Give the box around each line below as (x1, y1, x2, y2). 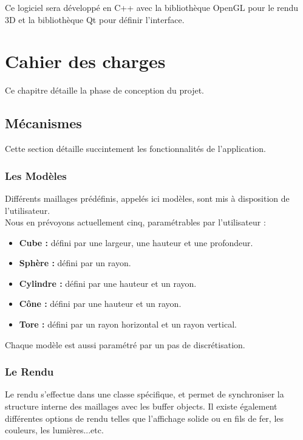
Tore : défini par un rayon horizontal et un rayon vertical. (19, 318, 237, 331)
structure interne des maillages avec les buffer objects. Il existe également (5, 400, 277, 413)
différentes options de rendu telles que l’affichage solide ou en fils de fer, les (5, 411, 284, 424)
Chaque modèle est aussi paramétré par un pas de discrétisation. (5, 338, 245, 351)
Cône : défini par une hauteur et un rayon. (19, 297, 182, 310)
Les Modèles (5, 168, 67, 183)
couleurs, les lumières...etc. (5, 424, 104, 436)
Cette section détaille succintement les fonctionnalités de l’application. (5, 142, 267, 155)
